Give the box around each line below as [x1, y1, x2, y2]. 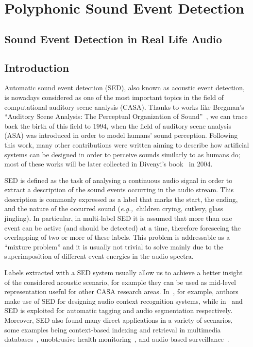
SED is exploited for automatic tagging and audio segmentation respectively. [4, 305, 233, 315]
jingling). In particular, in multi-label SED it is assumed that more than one [4, 213, 232, 223]
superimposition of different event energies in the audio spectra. [4, 251, 194, 261]
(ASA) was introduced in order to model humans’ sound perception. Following [4, 130, 238, 140]
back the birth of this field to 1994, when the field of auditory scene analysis [4, 120, 232, 131]
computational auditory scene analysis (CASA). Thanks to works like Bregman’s [4, 101, 244, 112]
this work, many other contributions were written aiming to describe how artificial [4, 139, 249, 149]
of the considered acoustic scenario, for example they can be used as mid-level [4, 277, 236, 287]
